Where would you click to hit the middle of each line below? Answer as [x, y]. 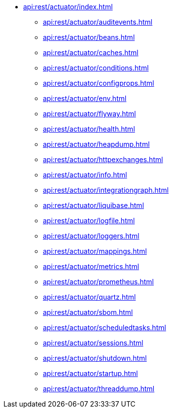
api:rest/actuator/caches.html [91, 52]
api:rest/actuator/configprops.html [99, 83]
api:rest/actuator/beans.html [89, 37]
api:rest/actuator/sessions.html [93, 343]
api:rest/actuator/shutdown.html [95, 358]
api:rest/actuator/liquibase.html [94, 205]
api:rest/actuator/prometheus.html [98, 282]
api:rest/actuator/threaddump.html [99, 389]
